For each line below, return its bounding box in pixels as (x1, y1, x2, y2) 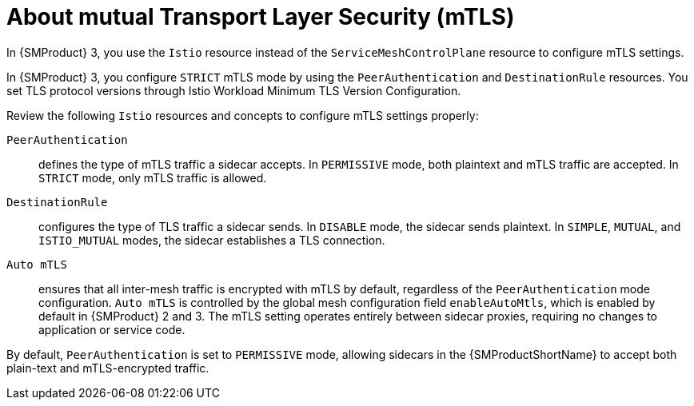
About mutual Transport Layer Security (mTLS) (6, 3, 515, 30)
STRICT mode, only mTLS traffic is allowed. (38, 170, 267, 185)
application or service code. (38, 322, 185, 336)
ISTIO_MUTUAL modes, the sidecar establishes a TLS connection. (38, 233, 385, 247)
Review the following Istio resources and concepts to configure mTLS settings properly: (6, 108, 479, 122)
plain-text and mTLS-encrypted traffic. (6, 360, 209, 375)
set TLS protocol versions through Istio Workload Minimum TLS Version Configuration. (6, 83, 461, 98)
